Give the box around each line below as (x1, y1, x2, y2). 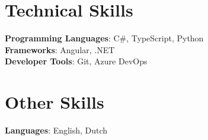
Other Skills (5, 90, 104, 114)
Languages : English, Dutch (5, 124, 108, 136)
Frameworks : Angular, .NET (5, 43, 115, 56)
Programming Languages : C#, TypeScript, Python (5, 32, 204, 44)
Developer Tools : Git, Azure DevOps (5, 55, 148, 67)
